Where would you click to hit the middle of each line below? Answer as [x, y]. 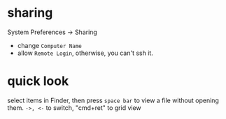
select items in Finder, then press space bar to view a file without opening [113, 100]
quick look [38, 81]
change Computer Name [49, 45]
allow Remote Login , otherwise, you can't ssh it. [85, 53]
